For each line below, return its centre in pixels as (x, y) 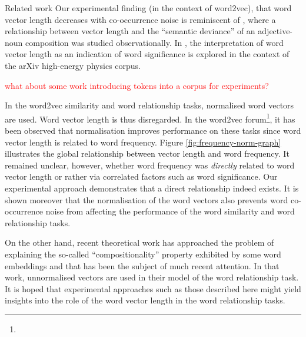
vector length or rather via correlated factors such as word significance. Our (141, 176)
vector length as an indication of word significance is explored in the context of (147, 54)
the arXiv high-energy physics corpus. (73, 65)
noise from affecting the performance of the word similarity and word (170, 211)
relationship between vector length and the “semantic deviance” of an (130, 31)
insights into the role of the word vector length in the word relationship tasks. (145, 300)
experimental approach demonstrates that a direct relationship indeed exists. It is (152, 188)
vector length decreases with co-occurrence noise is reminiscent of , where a (140, 19)
